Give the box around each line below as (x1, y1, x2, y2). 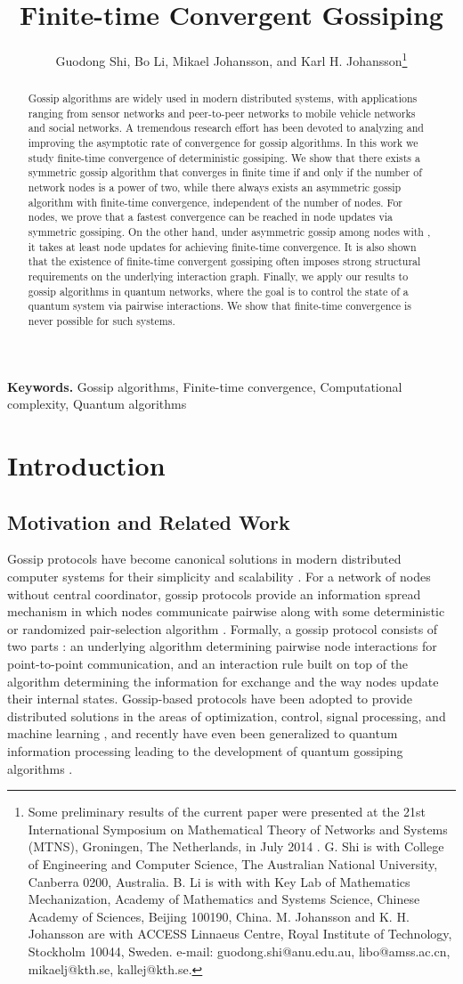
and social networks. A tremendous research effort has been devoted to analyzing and (28, 120, 424, 135)
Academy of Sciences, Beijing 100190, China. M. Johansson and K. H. (28, 907, 410, 925)
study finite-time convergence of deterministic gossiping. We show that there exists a (28, 150, 420, 165)
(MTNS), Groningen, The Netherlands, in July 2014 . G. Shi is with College (28, 837, 444, 856)
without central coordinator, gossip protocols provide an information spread (7, 584, 421, 603)
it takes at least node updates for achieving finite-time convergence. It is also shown (28, 239, 417, 254)
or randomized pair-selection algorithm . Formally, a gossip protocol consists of (7, 619, 438, 638)
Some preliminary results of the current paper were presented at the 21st (28, 802, 426, 821)
